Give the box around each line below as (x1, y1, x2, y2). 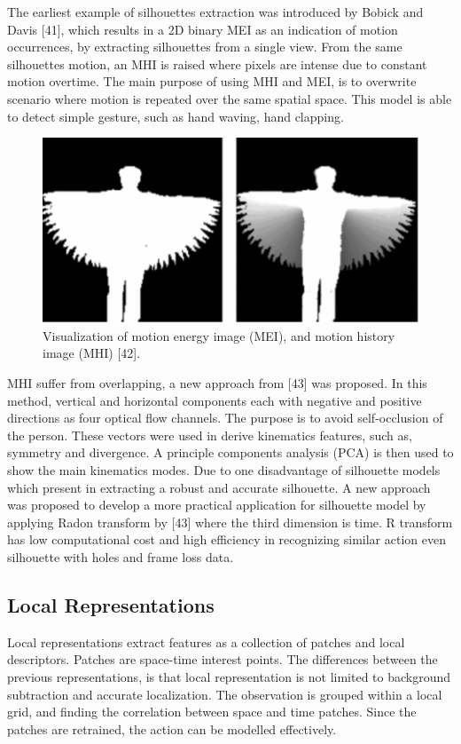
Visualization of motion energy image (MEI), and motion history (43, 326, 395, 344)
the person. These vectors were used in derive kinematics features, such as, (7, 425, 412, 444)
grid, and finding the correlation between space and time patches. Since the (7, 702, 417, 721)
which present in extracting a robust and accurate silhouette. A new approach (7, 478, 431, 496)
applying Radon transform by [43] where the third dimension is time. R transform (7, 512, 453, 531)
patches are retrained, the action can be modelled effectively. (7, 719, 337, 738)
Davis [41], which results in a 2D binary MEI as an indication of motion (7, 20, 398, 38)
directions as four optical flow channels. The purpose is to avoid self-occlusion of (7, 408, 443, 427)
